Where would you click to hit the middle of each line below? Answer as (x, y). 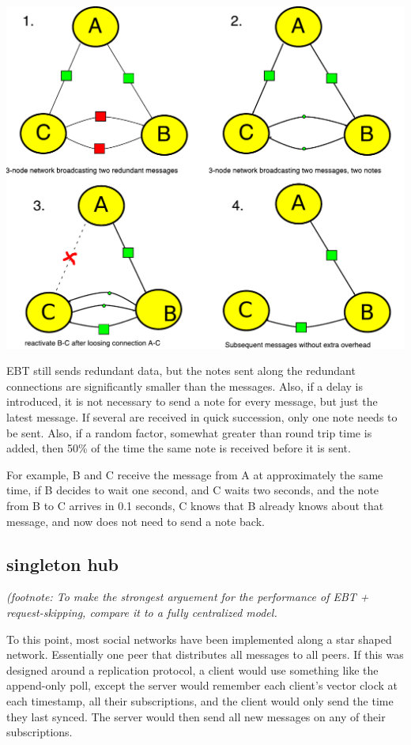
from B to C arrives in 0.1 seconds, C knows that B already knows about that (195, 505)
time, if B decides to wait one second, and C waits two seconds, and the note (193, 490)
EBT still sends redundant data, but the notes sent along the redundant (181, 371)
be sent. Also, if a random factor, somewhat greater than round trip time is (189, 432)
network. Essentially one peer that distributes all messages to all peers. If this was (205, 654)
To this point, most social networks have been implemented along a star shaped (199, 639)
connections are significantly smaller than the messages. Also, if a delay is (185, 386)
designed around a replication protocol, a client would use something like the (192, 669)
